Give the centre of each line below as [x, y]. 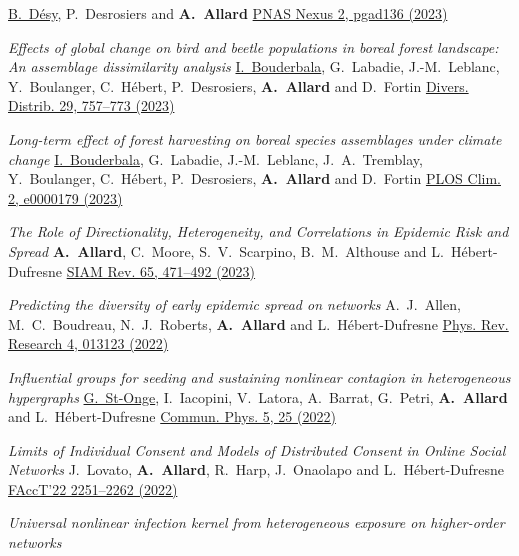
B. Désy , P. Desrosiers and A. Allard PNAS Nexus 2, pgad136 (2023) [228, 13]
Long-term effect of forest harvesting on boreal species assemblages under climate [255, 138]
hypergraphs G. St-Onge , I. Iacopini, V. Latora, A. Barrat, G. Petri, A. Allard [258, 396]
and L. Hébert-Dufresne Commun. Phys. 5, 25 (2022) [172, 416]
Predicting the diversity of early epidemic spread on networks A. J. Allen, [234, 304]
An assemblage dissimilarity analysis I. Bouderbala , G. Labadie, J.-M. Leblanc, [254, 66]
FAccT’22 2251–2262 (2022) [93, 488]
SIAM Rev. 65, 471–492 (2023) [161, 270]
